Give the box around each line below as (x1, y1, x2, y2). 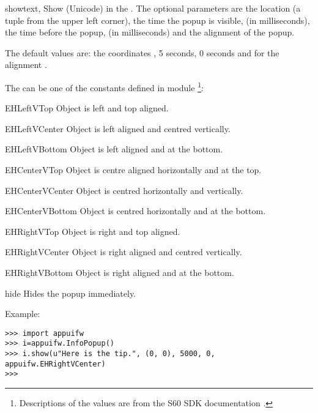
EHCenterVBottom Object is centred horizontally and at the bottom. (5, 204, 266, 217)
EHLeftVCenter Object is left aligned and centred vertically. (5, 122, 231, 135)
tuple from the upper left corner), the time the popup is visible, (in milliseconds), (5, 13, 310, 26)
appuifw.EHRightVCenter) (5, 359, 106, 368)
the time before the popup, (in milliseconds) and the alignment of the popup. (5, 26, 295, 39)
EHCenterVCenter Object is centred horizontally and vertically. (5, 184, 243, 196)
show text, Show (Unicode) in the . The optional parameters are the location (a (5, 2, 301, 14)
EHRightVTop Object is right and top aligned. (5, 225, 180, 237)
